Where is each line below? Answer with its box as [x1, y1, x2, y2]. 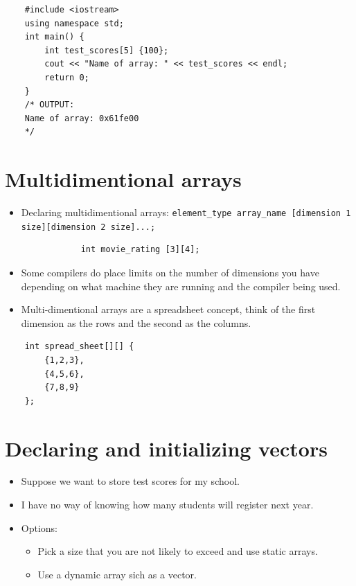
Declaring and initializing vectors [5, 434, 328, 462]
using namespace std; [24, 18, 124, 28]
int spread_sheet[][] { [24, 341, 134, 352]
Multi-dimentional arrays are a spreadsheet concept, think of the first [21, 302, 316, 317]
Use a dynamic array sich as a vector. [37, 567, 197, 581]
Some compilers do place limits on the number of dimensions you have [21, 265, 319, 279]
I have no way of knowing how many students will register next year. [21, 497, 314, 512]
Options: [21, 520, 58, 535]
